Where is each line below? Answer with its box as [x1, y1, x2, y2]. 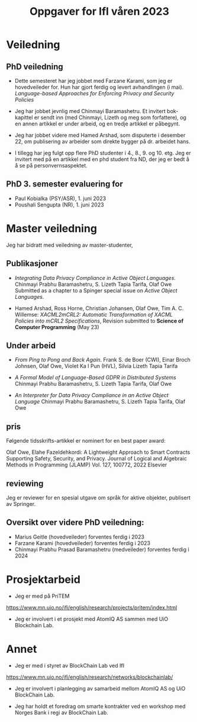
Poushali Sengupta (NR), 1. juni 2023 [14, 201, 105, 208]
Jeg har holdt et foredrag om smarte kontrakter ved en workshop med [14, 702, 186, 710]
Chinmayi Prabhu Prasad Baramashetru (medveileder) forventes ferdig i [14, 546, 189, 553]
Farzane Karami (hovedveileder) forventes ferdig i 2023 [14, 539, 151, 546]
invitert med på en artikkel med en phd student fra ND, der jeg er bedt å [14, 156, 189, 163]
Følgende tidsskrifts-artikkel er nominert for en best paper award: [6, 437, 166, 444]
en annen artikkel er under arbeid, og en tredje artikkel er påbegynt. [14, 120, 180, 127]
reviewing [6, 478, 44, 488]
